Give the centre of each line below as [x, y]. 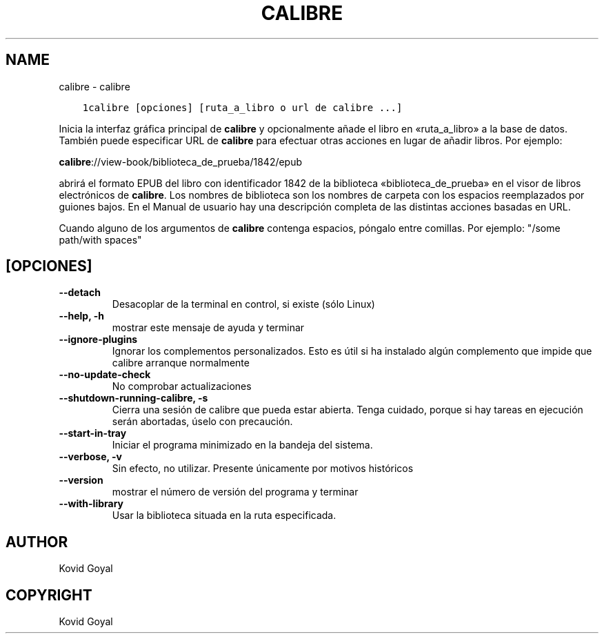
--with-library [91, 504]
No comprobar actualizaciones [182, 386]
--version [81, 480]
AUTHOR [37, 542]
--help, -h [81, 316]
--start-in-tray [93, 433]
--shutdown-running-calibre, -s [133, 398]
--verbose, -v [90, 457]
